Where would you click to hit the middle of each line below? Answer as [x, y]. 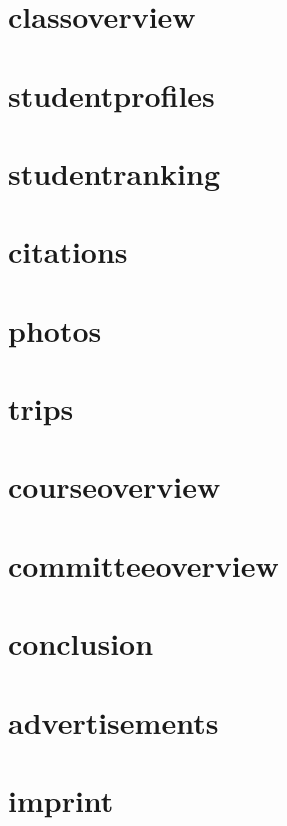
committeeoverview [143, 564]
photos [55, 329]
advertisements [113, 721]
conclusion [81, 643]
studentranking [114, 172]
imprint [61, 799]
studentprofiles [111, 94]
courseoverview [114, 486]
